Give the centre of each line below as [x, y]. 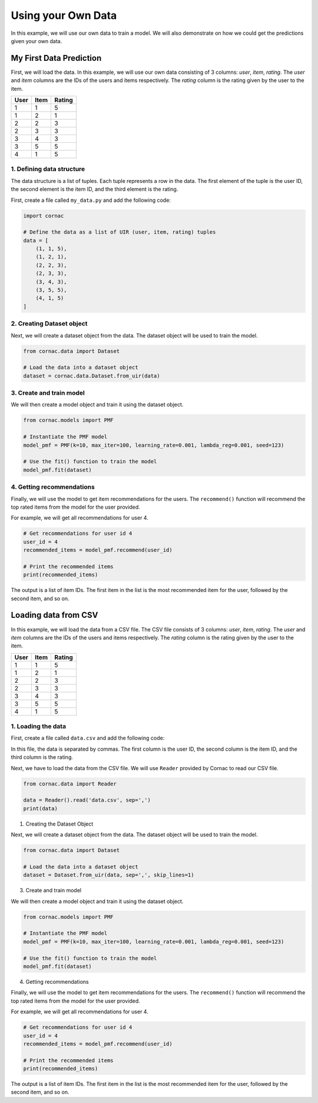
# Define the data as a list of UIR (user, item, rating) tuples [120, 232]
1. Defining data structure [48, 169]
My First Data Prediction [56, 58]
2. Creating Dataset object [49, 323]
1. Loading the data [39, 726]
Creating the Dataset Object [59, 824]
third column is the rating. [42, 757]
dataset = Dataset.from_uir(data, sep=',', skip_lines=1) [109, 875]
